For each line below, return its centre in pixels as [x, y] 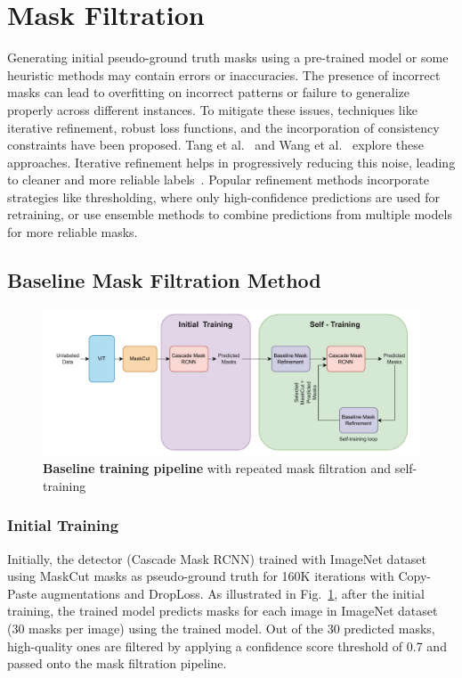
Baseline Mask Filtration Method [164, 280]
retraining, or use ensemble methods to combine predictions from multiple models [230, 214]
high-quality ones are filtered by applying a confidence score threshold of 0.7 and [227, 645]
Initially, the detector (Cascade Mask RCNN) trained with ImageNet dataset [217, 558]
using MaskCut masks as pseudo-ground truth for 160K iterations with [201, 576]
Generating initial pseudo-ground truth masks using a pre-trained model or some [228, 57]
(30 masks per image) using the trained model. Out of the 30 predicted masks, [221, 629]
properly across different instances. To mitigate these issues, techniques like [212, 109]
